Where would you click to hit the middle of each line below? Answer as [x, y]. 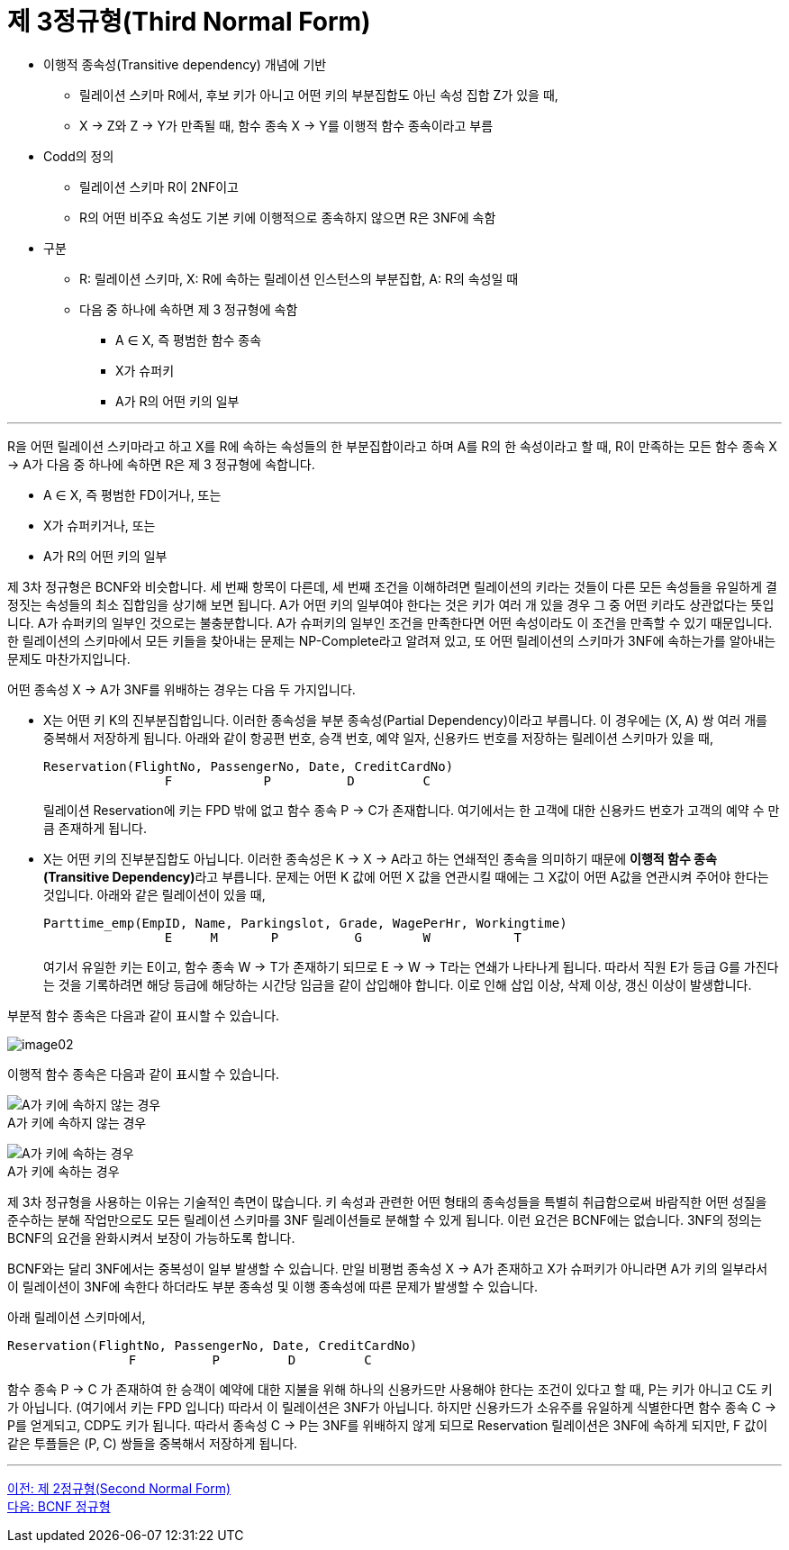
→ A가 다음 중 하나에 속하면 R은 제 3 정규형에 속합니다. [161, 464]
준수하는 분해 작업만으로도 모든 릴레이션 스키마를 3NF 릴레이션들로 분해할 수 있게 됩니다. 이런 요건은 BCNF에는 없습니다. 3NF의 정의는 [385, 1219]
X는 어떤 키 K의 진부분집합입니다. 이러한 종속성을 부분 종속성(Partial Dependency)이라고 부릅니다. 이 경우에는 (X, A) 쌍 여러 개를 [405, 720]
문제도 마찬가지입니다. [69, 658]
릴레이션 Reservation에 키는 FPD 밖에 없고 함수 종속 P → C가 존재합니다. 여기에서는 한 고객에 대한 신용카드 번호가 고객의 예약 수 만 [412, 810]
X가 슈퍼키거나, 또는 [100, 525]
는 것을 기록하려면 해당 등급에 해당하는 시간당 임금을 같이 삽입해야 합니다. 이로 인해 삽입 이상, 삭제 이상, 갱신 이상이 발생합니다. [398, 984]
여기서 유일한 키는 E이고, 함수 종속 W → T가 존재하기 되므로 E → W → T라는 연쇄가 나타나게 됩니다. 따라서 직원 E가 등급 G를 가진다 [411, 966]
